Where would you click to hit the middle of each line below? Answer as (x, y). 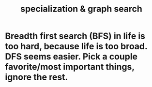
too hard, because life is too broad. (76, 46)
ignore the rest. (37, 77)
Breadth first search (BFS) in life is (75, 36)
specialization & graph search (81, 9)
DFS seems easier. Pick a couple (71, 57)
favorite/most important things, (70, 67)
